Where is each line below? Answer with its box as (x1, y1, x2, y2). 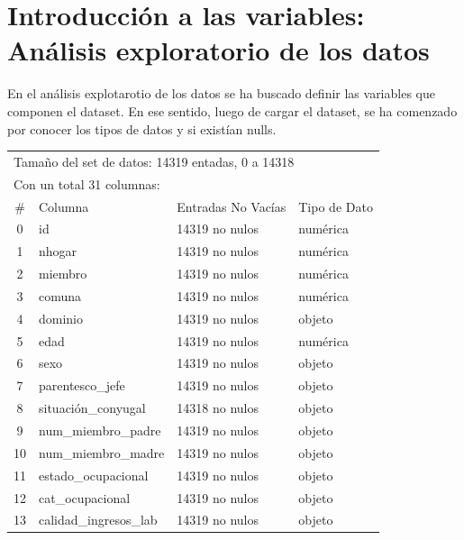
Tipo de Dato (298, 197, 373, 215)
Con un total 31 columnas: (14, 174, 160, 193)
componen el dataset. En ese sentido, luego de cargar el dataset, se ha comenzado (7, 101, 458, 120)
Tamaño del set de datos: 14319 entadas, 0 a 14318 (14, 151, 295, 170)
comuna (39, 286, 82, 305)
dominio (39, 308, 84, 327)
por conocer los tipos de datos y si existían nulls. (7, 119, 277, 138)
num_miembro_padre (39, 420, 161, 439)
